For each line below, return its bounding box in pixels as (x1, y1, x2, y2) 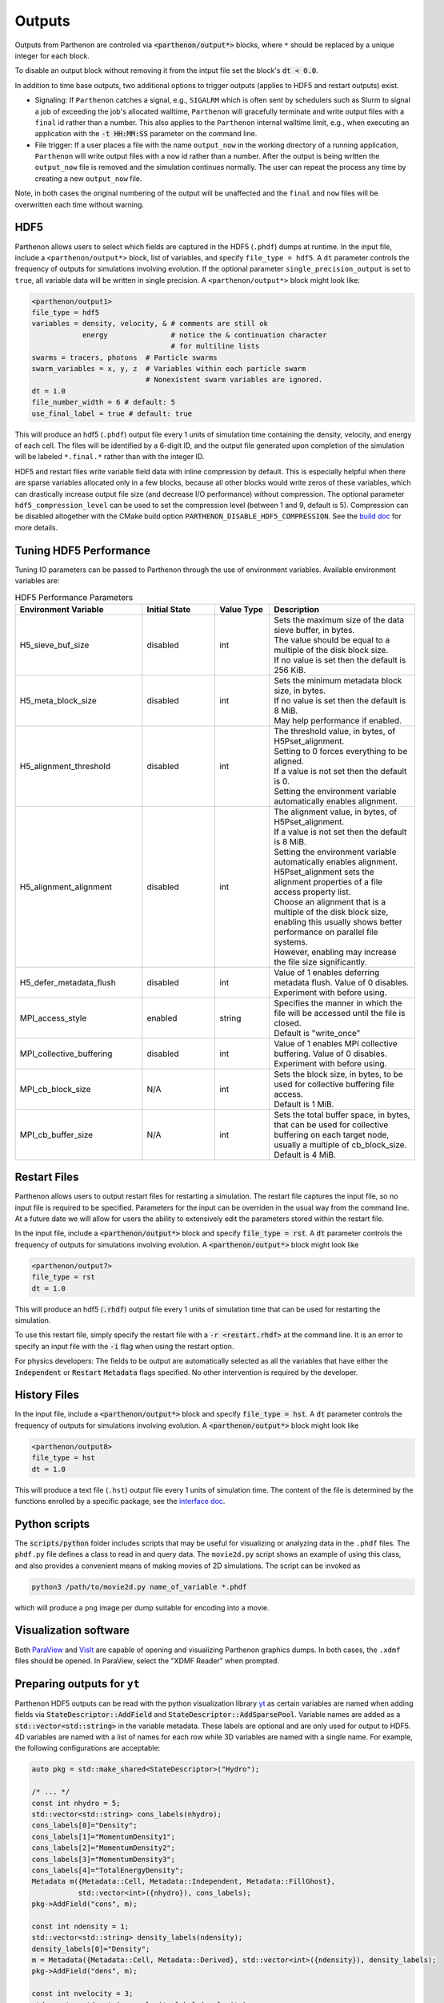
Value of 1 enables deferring (273, 966, 380, 977)
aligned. (273, 756, 304, 767)
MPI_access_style (19, 1012, 87, 1023)
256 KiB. (273, 664, 306, 675)
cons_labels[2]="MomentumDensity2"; (31, 1844, 176, 1852)
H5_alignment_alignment (19, 881, 112, 893)
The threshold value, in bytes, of (273, 725, 396, 736)
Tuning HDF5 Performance (14, 543, 151, 557)
